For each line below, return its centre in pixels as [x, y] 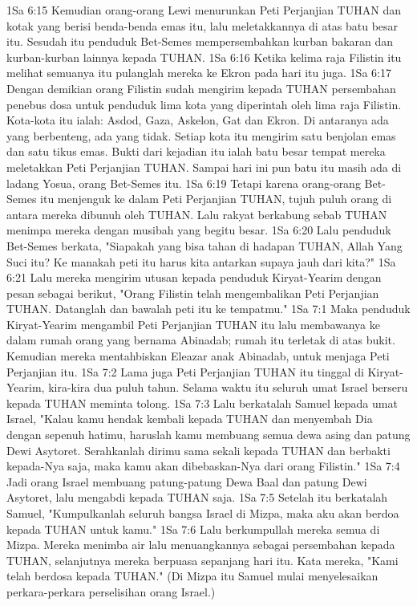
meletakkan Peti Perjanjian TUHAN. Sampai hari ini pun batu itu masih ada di [204, 167]
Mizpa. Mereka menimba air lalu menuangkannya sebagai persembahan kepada [201, 545]
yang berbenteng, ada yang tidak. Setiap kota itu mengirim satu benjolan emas [201, 135]
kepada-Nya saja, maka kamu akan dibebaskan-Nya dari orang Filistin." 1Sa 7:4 [203, 466]
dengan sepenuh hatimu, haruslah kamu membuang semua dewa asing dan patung [208, 435]
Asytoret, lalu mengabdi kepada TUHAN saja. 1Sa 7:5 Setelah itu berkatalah [197, 497]
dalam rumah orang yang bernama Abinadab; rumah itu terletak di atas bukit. [201, 340]
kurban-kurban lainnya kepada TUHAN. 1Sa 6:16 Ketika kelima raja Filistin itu [204, 57]
